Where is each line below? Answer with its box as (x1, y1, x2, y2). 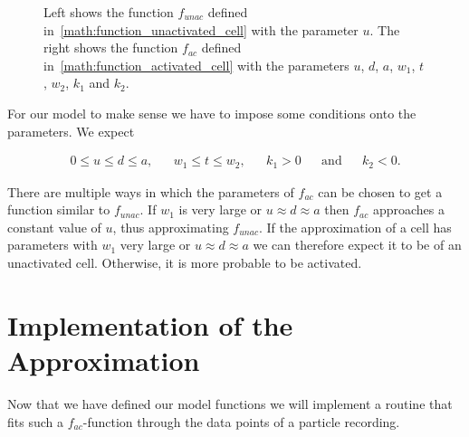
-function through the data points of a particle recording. (82, 412, 400, 431)
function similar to (7, 200, 110, 219)
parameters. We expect (7, 121, 135, 140)
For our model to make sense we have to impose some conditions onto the (7, 103, 416, 122)
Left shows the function (43, 3, 174, 21)
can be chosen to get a (318, 182, 443, 201)
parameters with (7, 235, 98, 254)
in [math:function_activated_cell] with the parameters (43, 55, 349, 74)
